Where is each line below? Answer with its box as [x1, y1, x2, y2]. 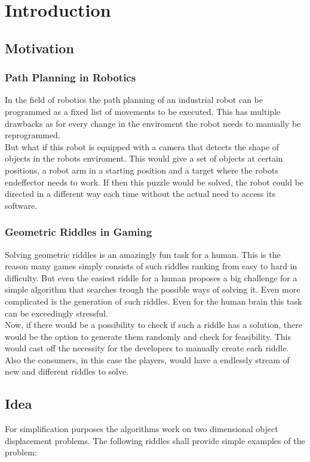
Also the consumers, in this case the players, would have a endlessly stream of [5, 353, 290, 366]
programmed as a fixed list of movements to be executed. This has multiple [5, 105, 281, 117]
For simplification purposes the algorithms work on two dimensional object [5, 423, 278, 435]
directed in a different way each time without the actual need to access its [5, 187, 275, 200]
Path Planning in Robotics [5, 70, 136, 85]
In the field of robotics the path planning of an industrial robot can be [5, 93, 263, 106]
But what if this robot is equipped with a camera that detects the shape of [5, 140, 280, 153]
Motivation [5, 38, 74, 57]
